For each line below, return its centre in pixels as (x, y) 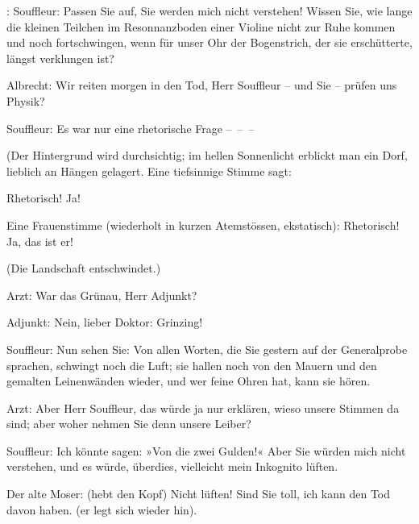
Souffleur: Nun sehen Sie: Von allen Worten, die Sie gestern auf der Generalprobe (207, 349)
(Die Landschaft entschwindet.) (84, 268)
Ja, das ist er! (40, 241)
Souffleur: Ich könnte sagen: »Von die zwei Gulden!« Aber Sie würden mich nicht (206, 450)
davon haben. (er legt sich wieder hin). (102, 509)
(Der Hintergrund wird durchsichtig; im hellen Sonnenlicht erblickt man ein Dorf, (207, 155)
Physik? (26, 100)
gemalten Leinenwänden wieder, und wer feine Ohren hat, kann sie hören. (189, 381)
